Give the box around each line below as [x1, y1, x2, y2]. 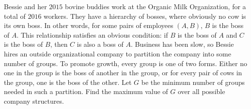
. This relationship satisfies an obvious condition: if [16, 29, 168, 40]
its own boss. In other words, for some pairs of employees [4, 20, 173, 30]
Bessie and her [4, 1, 47, 11]
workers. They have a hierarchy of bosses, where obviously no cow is [44, 11, 246, 21]
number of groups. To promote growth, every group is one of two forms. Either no [4, 58, 248, 68]
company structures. [4, 95, 64, 106]
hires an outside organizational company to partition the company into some [4, 48, 231, 58]
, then [50, 39, 68, 49]
